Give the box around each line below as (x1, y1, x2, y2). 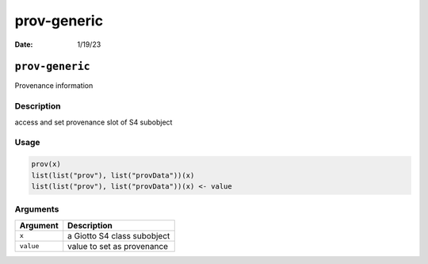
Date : (14, 40, 33, 49)
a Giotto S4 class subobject (67, 230, 170, 241)
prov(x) (31, 159, 61, 169)
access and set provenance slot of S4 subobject (14, 117, 173, 127)
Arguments (14, 204, 59, 215)
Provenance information (14, 81, 94, 90)
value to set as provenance (67, 240, 169, 251)
